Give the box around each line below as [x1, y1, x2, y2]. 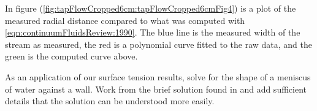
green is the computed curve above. [5, 50, 138, 63]
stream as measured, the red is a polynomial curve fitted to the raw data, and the [5, 37, 312, 50]
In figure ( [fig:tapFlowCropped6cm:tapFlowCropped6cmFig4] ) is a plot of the [5, 2, 296, 14]
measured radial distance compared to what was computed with [5, 13, 245, 26]
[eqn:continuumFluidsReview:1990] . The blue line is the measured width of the [5, 26, 300, 39]
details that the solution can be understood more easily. [5, 94, 215, 107]
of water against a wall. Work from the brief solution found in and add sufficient [5, 82, 307, 95]
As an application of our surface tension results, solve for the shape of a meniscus [5, 70, 311, 83]
